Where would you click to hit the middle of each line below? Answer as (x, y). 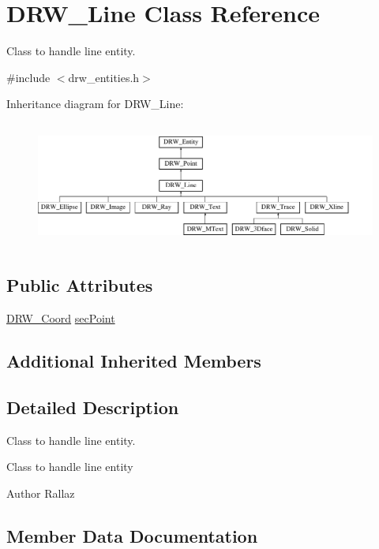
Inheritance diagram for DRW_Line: (95, 104)
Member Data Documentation (132, 535)
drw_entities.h (104, 77)
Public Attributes (80, 285)
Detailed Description (93, 407)
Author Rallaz (41, 493)
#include (28, 77)
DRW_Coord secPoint (61, 318)
